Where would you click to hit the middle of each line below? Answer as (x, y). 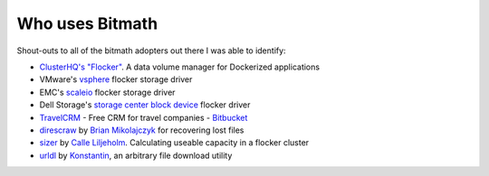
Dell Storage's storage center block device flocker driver (145, 105)
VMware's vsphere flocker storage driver (116, 79)
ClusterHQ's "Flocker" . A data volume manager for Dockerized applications (180, 67)
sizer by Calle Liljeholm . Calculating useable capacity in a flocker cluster (174, 143)
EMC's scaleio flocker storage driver (107, 92)
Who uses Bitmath (87, 23)
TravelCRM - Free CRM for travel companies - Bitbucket (144, 117)
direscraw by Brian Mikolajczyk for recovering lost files (142, 130)
